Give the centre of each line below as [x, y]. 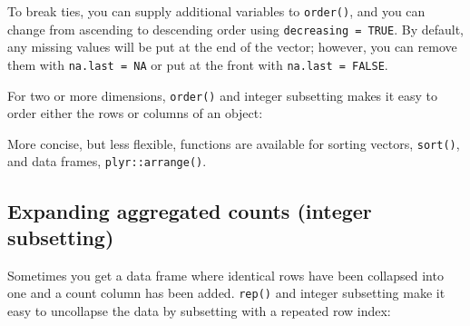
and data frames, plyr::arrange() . [107, 161]
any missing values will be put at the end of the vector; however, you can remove [232, 47]
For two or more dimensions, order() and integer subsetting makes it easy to [223, 95]
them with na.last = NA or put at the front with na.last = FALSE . [198, 64]
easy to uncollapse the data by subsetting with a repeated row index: [199, 310]
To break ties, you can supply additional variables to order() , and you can [216, 11]
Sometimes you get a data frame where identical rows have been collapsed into [225, 275]
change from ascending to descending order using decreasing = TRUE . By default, [235, 29]
